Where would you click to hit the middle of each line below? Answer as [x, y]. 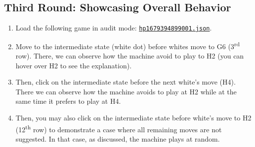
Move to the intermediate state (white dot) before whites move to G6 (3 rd [127, 45]
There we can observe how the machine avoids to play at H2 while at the [126, 91]
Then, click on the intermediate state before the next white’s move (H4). [126, 82]
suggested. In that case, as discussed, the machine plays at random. [118, 138]
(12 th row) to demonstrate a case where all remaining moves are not [119, 128]
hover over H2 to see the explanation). [74, 65]
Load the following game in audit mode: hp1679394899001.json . [114, 28]
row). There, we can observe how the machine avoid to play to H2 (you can [130, 56]
